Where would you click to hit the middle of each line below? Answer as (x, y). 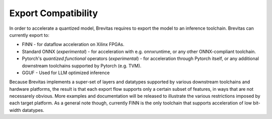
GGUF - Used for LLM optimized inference (66, 73)
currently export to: (29, 35)
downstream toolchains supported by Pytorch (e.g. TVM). (82, 66)
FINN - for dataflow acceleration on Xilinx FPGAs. (73, 44)
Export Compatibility (54, 13)
